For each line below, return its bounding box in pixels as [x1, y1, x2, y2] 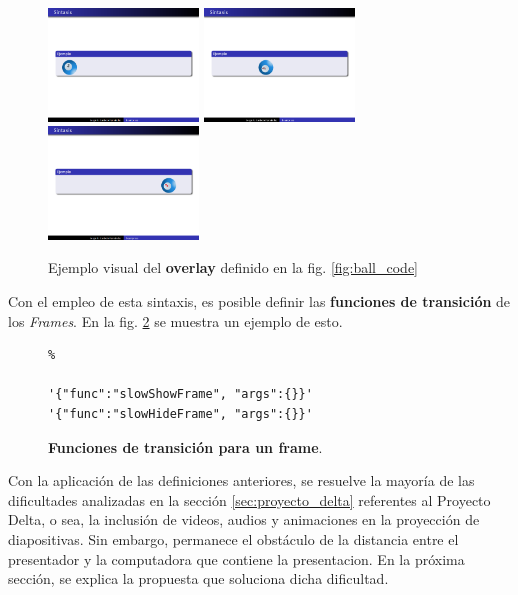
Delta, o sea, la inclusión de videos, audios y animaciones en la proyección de [8, 509, 480, 530]
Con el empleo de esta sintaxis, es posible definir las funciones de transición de [8, 291, 511, 312]
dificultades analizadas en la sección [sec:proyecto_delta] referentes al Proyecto [8, 489, 491, 510]
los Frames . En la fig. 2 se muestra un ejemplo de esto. [8, 310, 343, 331]
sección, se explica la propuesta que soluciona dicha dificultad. [8, 568, 389, 589]
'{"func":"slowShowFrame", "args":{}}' [48, 387, 313, 402]
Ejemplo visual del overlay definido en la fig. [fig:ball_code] [48, 257, 419, 278]
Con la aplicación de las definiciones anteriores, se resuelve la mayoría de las [8, 470, 475, 491]
